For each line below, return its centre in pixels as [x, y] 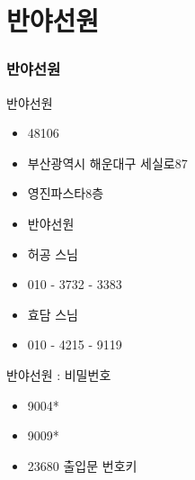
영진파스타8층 [66, 193]
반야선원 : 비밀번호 [59, 374]
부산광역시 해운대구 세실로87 [107, 163]
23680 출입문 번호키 [82, 465]
